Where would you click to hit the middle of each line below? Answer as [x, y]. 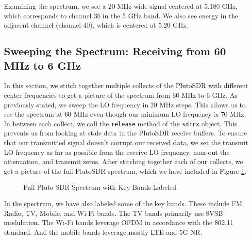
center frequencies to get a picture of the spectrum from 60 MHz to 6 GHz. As [121, 95]
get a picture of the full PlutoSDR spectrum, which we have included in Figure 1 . [125, 171]
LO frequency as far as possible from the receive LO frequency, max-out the [117, 152]
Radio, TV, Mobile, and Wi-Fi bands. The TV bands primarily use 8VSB [114, 213]
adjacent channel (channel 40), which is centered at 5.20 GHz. [96, 25]
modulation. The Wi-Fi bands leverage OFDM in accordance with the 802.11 [119, 222]
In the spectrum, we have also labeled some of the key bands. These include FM [123, 203]
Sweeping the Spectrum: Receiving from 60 [115, 51]
